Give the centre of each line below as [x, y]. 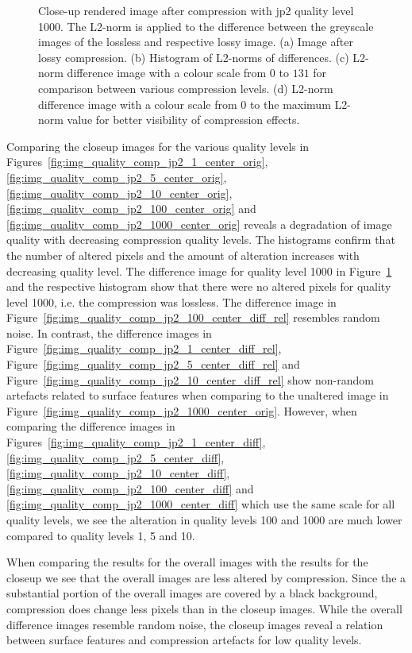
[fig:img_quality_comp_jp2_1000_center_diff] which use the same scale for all [201, 504]
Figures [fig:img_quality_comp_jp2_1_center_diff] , [136, 442]
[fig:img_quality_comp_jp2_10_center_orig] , [119, 193]
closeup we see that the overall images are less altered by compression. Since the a [206, 577]
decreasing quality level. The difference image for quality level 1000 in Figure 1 [199, 270]
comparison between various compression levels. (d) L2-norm [186, 88]
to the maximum [290, 104]
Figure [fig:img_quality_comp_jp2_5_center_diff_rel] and [153, 364]
